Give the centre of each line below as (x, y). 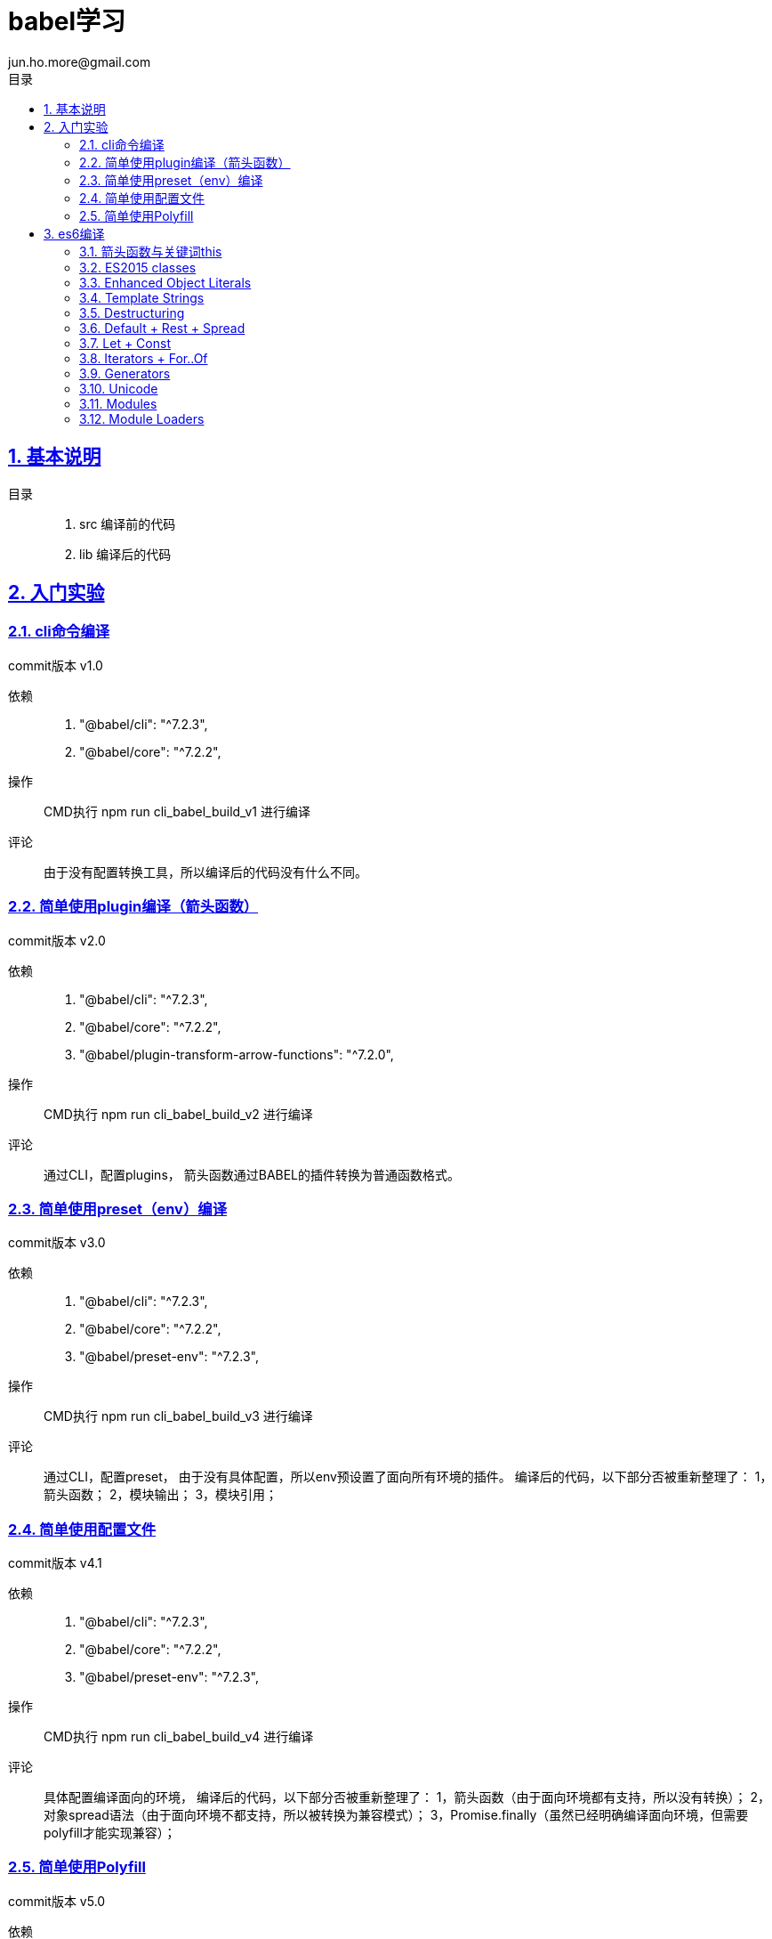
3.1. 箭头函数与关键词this (151, 251)
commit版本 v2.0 (57, 940)
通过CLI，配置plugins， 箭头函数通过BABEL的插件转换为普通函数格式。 (252, 1174)
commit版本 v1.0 (56, 665)
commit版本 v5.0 (57, 1901)
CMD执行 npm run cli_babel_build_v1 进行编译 (177, 811)
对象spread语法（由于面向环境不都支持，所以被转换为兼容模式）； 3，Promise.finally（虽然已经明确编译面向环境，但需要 (396, 1815)
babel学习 (67, 21)
